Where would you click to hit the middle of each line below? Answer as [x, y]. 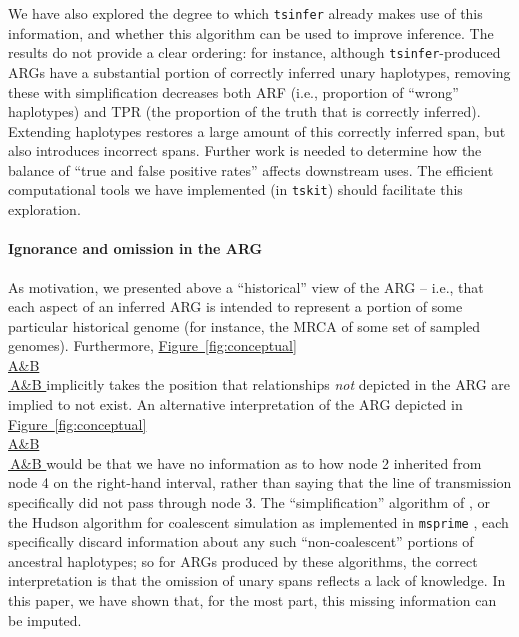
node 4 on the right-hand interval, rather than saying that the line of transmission [260, 482]
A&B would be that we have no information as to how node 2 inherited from [246, 462]
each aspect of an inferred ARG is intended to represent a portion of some [235, 306]
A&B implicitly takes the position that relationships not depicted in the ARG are [260, 384]
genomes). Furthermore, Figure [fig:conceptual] [152, 345]
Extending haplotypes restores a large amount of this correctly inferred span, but [257, 130]
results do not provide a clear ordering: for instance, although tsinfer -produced [254, 52]
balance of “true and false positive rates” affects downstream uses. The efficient [251, 169]
